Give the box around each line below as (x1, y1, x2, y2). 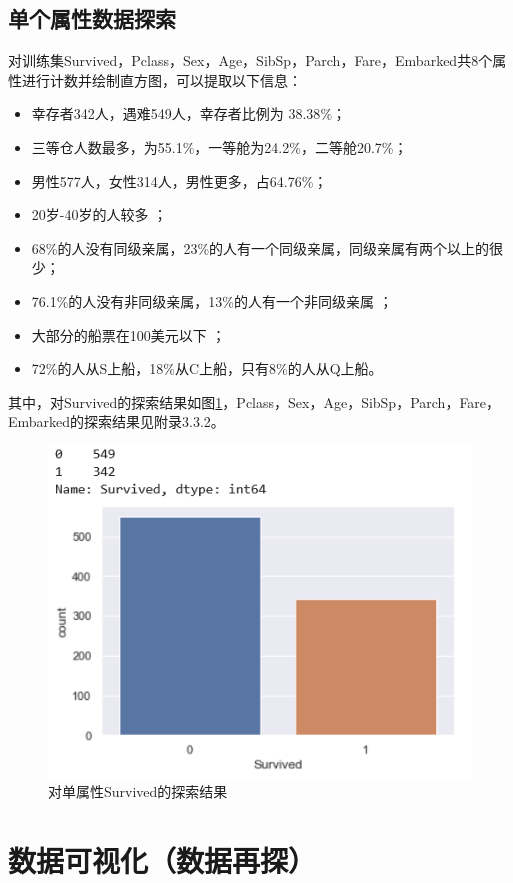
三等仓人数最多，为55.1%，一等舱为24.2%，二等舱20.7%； (31, 136, 408, 157)
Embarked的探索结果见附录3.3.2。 (8, 411, 225, 432)
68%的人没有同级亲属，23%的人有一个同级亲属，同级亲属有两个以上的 (31, 237, 490, 258)
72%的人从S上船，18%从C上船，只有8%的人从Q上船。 (31, 358, 383, 379)
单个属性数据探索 (8, 3, 176, 34)
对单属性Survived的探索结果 (48, 781, 228, 802)
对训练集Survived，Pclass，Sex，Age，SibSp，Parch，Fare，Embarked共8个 (8, 50, 493, 71)
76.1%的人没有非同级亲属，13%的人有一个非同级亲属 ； (31, 290, 393, 311)
